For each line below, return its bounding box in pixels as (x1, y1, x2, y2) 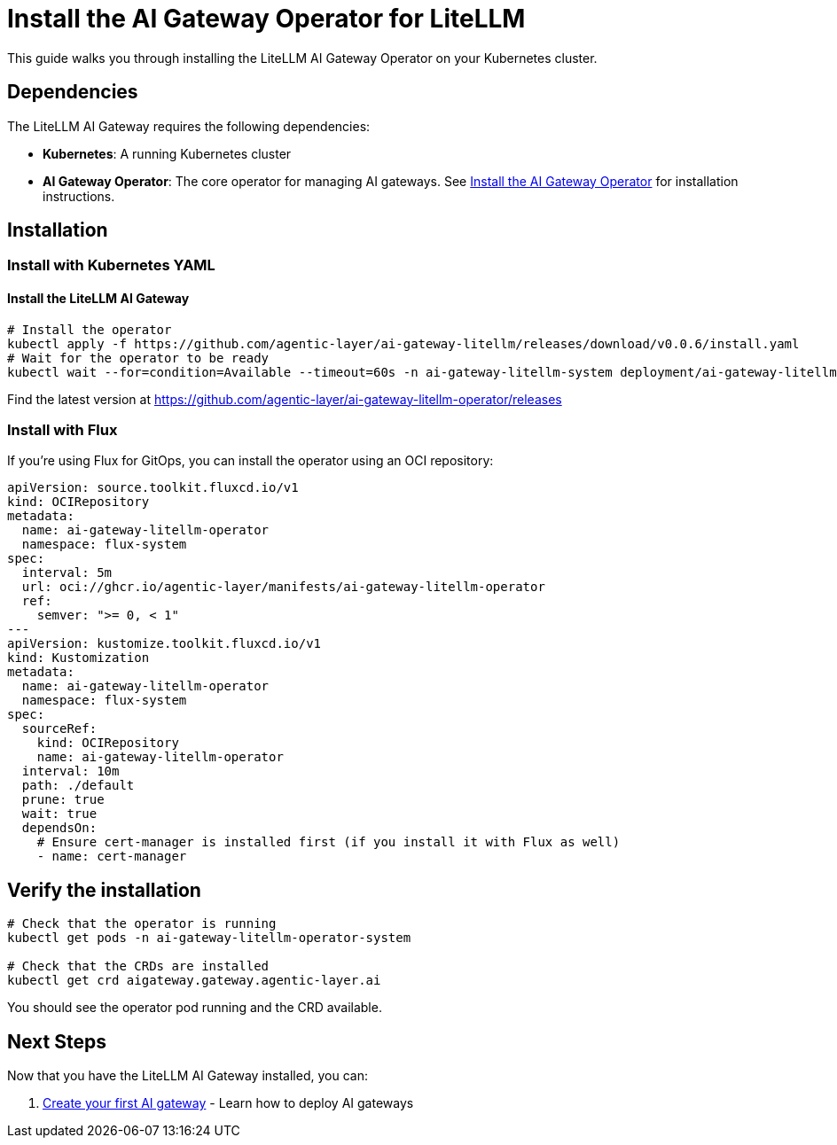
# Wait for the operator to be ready (7, 350, 270, 365)
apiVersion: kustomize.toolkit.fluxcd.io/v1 (7, 636, 322, 651)
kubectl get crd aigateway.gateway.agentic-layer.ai (7, 973, 381, 988)
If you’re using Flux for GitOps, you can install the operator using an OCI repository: (7, 453, 494, 469)
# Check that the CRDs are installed (7, 959, 270, 974)
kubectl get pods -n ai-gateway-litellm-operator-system (7, 931, 411, 946)
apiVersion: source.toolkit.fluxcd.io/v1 (7, 480, 299, 495)
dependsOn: (21, 821, 98, 836)
